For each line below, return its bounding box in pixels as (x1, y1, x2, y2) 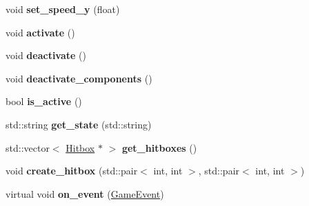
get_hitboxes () (121, 140, 197, 154)
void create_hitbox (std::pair (6, 163, 138, 178)
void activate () (6, 25, 75, 39)
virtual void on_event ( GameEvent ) (6, 186, 164, 201)
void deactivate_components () (6, 71, 152, 85)
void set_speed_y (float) (6, 2, 120, 16)
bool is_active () (6, 94, 82, 108)
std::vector (6, 140, 50, 154)
